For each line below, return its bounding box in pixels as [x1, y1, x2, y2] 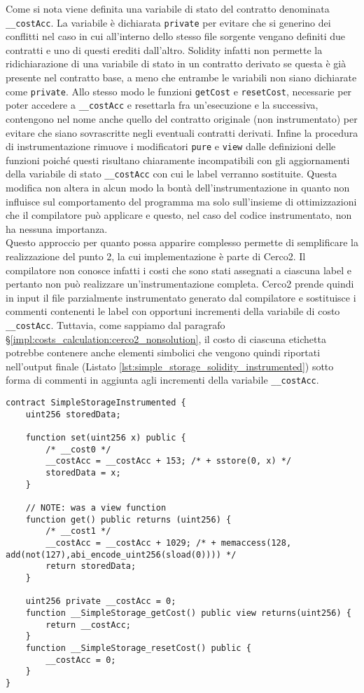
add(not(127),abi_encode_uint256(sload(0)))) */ [6, 549, 237, 560]
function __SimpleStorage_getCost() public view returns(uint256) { [25, 607, 351, 618]
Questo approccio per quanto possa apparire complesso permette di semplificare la [6, 235, 358, 250]
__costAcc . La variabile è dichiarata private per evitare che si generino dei [6, 15, 331, 29]
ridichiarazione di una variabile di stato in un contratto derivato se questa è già [6, 56, 346, 71]
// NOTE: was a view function [25, 502, 167, 513]
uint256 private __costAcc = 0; [25, 596, 176, 607]
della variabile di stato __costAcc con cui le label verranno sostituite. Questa [6, 166, 337, 181]
